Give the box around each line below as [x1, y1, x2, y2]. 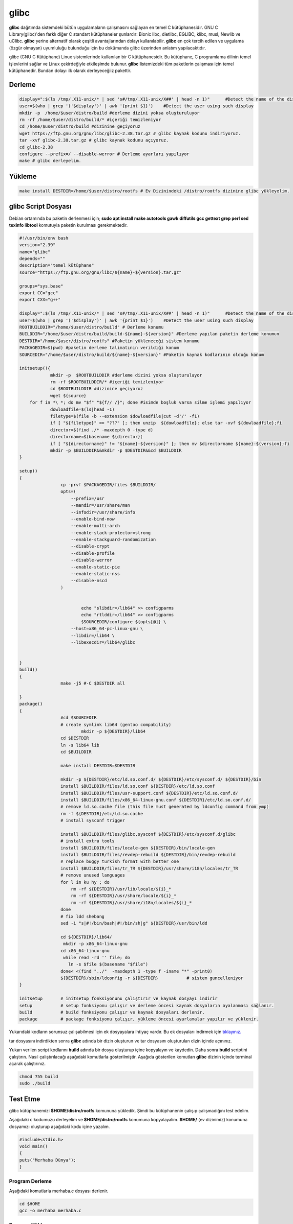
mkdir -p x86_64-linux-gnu [63, 941, 128, 947]
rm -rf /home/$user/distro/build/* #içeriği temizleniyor [19, 117, 161, 122]
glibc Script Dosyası [9, 202, 72, 211]
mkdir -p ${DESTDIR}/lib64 [81, 729, 146, 734]
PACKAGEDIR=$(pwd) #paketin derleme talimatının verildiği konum [19, 345, 179, 351]
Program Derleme [9, 1177, 52, 1184]
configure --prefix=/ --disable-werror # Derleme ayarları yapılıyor [19, 151, 189, 157]
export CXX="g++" [19, 297, 61, 303]
